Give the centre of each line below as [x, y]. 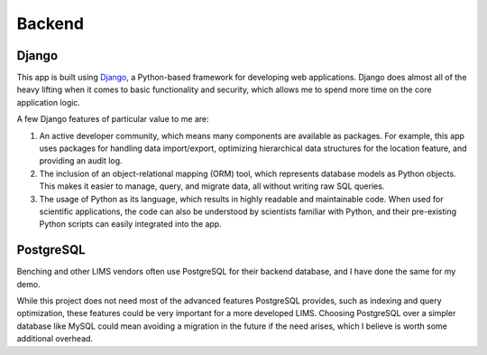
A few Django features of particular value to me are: [113, 119]
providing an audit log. [81, 161]
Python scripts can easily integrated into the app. [130, 224]
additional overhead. [55, 339]
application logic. [49, 102]
